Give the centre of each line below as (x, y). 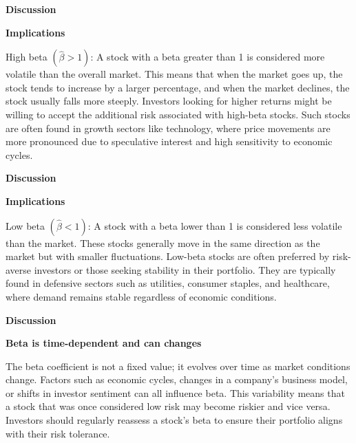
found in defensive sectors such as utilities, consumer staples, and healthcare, (168, 283)
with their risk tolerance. (58, 433)
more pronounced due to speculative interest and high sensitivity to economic (169, 141)
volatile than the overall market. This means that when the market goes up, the (174, 74)
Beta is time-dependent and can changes (104, 343)
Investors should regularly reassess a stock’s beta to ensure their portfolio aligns (174, 420)
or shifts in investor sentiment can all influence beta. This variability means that (175, 392)
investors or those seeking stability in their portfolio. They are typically (185, 269)
